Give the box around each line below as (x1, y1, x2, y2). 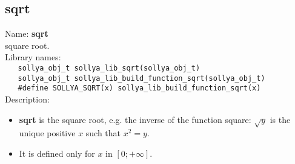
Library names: (5, 51, 61, 63)
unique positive (19, 127, 76, 139)
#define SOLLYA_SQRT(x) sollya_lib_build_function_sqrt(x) (18, 84, 261, 93)
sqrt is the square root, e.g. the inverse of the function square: (19, 113, 251, 125)
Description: (5, 92, 50, 105)
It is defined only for (19, 147, 95, 159)
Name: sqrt (5, 27, 48, 40)
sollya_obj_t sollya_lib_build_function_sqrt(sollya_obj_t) (18, 74, 265, 83)
